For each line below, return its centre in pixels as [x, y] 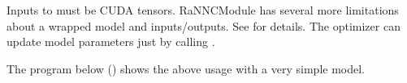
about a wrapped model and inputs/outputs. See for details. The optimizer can [203, 25]
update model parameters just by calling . [111, 41]
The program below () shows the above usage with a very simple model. [186, 68]
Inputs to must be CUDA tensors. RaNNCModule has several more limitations [203, 10]
